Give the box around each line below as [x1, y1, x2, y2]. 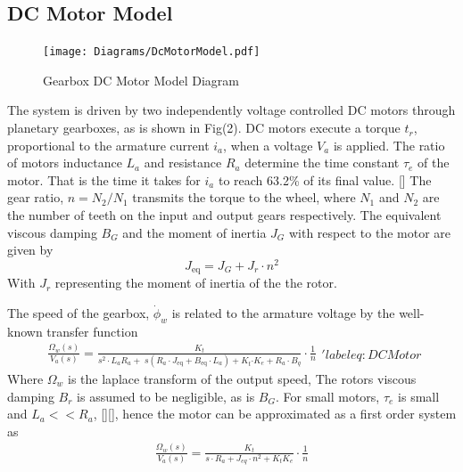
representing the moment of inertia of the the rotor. [54, 273, 337, 292]
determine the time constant [244, 153, 400, 172]
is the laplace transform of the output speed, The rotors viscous [68, 369, 417, 387]
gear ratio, [7, 188, 64, 207]
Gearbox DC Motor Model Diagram [43, 70, 239, 89]
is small [398, 387, 440, 405]
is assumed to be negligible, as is [77, 387, 255, 405]
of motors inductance [7, 153, 122, 172]
